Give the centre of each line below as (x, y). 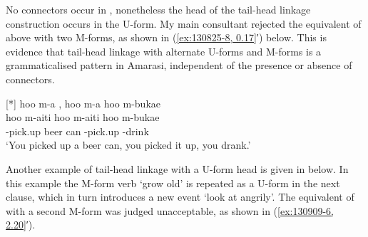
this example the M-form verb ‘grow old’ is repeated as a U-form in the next (173, 183)
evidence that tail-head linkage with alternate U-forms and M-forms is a (164, 51)
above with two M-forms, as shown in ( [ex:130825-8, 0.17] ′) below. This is (166, 37)
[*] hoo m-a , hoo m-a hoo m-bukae (83, 103)
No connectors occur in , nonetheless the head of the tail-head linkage (158, 9)
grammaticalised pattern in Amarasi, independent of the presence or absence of (179, 65)
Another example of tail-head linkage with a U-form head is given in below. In (177, 168)
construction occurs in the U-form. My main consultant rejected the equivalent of (184, 23)
